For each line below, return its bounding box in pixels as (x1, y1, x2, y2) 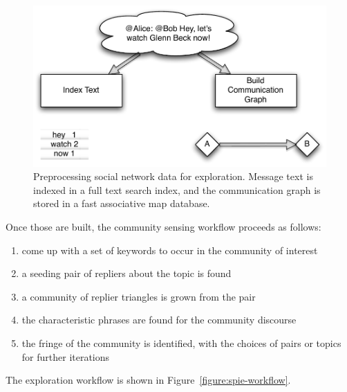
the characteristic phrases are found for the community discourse (21, 312, 297, 327)
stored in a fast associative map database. (33, 196, 210, 211)
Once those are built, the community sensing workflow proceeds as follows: (6, 219, 321, 233)
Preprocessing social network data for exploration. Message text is (33, 169, 313, 184)
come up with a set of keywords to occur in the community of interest (21, 242, 318, 257)
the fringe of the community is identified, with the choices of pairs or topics (21, 335, 341, 350)
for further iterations (21, 349, 110, 364)
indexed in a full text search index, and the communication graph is (33, 182, 321, 197)
